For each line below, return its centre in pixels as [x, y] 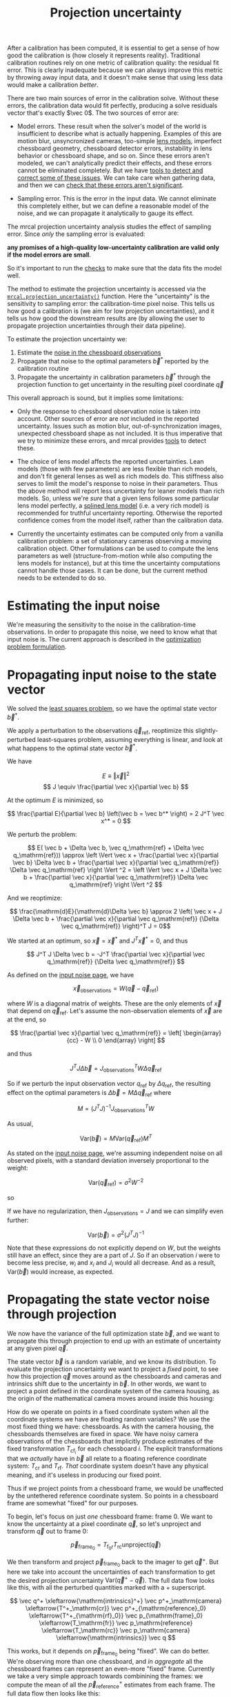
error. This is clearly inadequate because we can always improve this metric [115, 70]
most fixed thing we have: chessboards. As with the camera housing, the [110, 1426]
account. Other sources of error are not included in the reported [108, 418]
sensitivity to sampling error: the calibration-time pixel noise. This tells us [111, 304]
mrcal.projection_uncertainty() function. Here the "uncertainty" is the [109, 296]
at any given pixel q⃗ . [38, 1348]
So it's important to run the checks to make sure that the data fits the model [114, 269]
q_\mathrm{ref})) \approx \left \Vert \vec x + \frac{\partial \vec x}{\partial [116, 855]
